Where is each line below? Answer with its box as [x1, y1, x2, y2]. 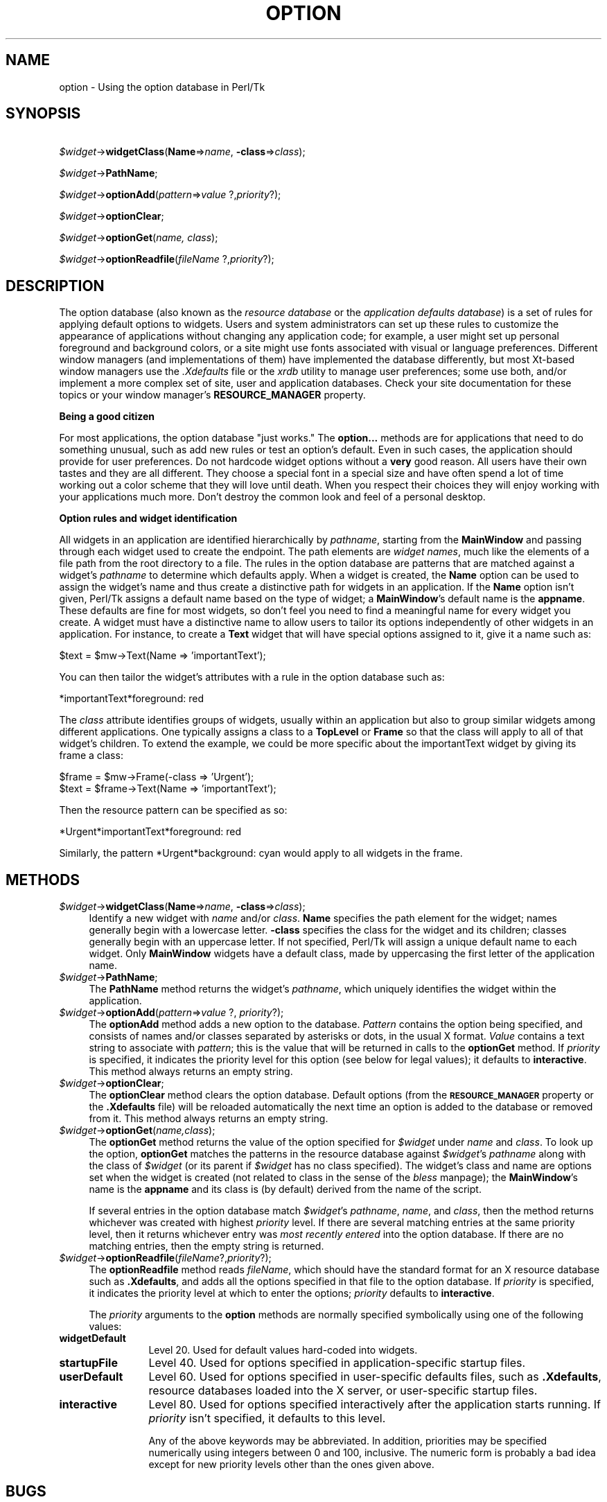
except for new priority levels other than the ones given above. [148, 1458, 434, 1471]
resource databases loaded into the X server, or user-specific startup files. [148, 1383, 538, 1398]
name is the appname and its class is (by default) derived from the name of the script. [89, 1183, 482, 1196]
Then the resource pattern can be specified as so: [59, 804, 288, 817]
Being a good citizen [59, 410, 155, 423]
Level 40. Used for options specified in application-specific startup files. [148, 1356, 526, 1370]
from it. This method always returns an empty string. [89, 1112, 328, 1125]
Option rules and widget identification [59, 512, 238, 525]
